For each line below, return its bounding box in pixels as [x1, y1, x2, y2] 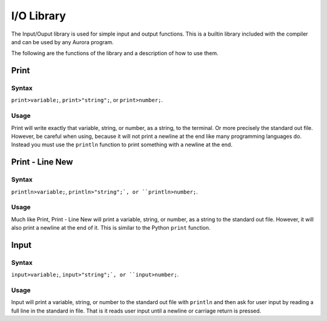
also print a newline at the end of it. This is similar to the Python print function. [11, 224, 211, 232]
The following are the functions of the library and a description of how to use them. [11, 50, 219, 57]
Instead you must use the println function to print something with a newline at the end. [11, 141, 233, 148]
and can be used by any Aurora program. [11, 38, 114, 45]
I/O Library [11, 9, 66, 22]
